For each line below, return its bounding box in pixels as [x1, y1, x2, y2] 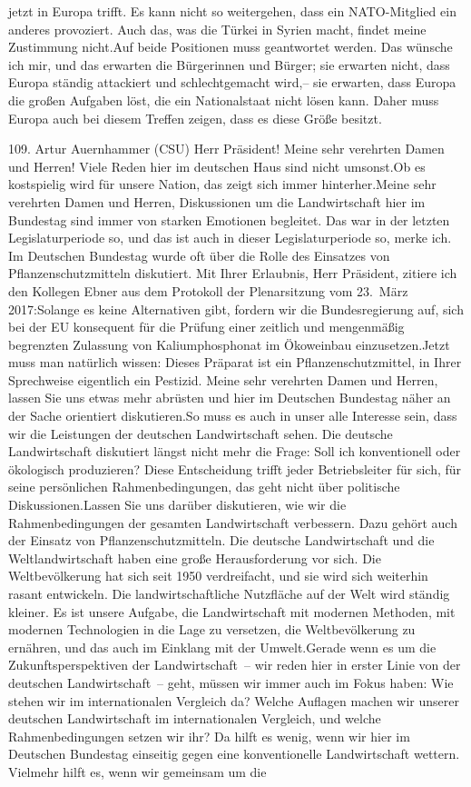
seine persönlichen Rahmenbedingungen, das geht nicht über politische [8, 477, 400, 496]
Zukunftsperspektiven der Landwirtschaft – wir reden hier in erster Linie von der [8, 655, 461, 674]
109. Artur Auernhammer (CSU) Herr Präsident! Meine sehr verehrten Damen [8, 139, 445, 158]
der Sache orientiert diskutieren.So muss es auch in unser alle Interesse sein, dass [8, 406, 457, 425]
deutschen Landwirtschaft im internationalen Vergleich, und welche [8, 709, 381, 728]
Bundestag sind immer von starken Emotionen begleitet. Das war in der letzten [8, 210, 450, 229]
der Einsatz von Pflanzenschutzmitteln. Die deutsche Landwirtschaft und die [8, 531, 435, 550]
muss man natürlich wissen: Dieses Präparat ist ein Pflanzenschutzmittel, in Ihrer [8, 353, 462, 372]
